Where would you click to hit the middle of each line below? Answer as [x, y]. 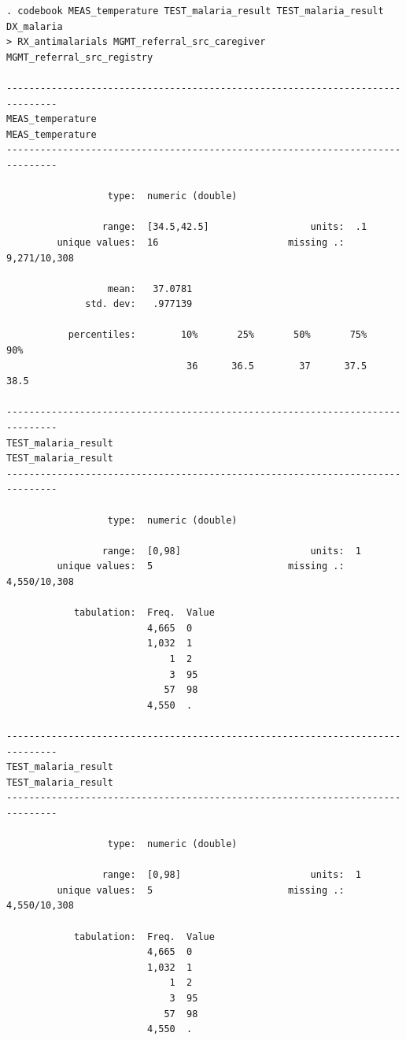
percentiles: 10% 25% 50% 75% [218, 335]
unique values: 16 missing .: [201, 242]
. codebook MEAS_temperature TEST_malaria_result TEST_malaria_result [195, 11]
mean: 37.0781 [150, 289]
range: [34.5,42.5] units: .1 [234, 227]
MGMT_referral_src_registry [80, 57]
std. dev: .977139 [139, 304]
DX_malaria [35, 26]
